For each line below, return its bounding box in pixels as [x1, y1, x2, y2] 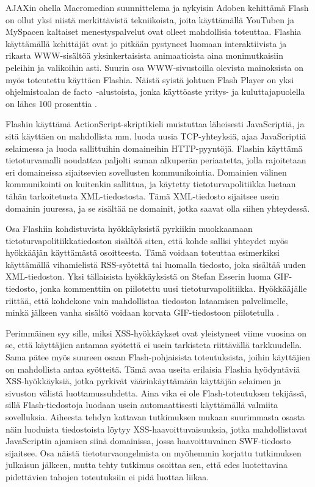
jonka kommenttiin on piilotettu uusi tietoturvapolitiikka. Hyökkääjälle [40, 282, 307, 295]
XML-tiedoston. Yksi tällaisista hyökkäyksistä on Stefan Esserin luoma [5, 270, 271, 283]
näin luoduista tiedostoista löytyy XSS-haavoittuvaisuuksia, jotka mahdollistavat [5, 422, 308, 435]
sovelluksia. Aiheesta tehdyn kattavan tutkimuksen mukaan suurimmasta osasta [5, 411, 305, 423]
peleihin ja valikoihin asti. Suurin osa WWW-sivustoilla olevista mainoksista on [5, 61, 303, 73]
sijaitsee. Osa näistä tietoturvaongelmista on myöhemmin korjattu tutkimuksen [5, 446, 302, 459]
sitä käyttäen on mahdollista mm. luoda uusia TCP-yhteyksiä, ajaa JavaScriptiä [5, 129, 306, 142]
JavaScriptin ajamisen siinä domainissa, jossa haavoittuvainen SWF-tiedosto [5, 434, 291, 447]
